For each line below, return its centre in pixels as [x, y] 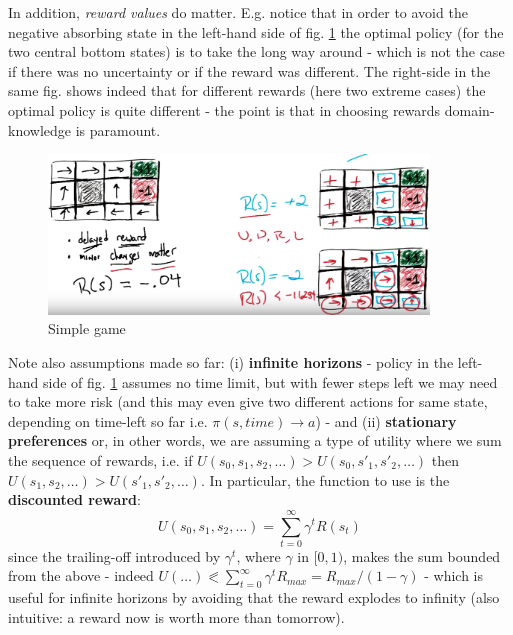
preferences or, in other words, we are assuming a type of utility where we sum [255, 440]
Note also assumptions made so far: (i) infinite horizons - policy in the [231, 361]
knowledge [39, 129]
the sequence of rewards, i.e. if [100, 459]
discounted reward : [74, 499]
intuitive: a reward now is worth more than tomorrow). [176, 616]
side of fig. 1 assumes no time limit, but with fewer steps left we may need [270, 381]
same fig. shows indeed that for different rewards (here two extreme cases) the [247, 90]
